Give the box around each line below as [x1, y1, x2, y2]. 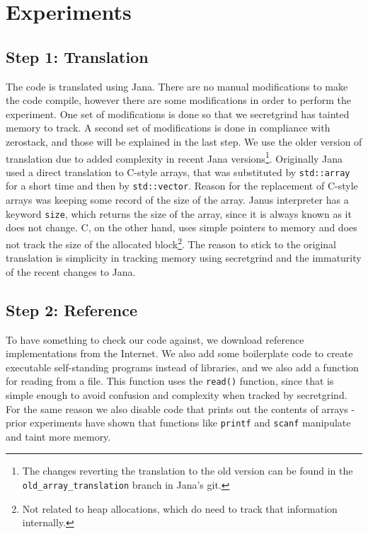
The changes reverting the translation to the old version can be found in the [22, 463, 353, 478]
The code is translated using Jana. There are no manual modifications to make [6, 79, 348, 93]
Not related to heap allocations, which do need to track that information [22, 501, 338, 516]
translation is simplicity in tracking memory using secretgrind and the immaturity [6, 250, 362, 265]
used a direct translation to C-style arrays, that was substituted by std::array [6, 164, 350, 179]
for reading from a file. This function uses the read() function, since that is [6, 373, 334, 388]
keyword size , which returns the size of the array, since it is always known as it [6, 206, 352, 221]
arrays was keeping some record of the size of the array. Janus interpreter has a [6, 192, 349, 207]
